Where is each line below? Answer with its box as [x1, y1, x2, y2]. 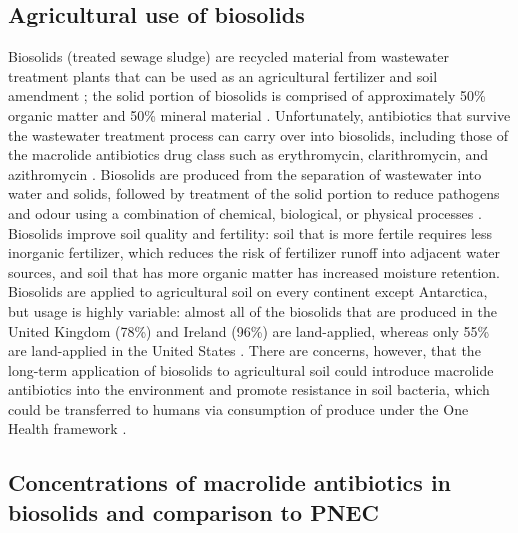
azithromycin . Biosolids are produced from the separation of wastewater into [8, 163, 482, 184]
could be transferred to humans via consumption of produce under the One [8, 398, 469, 419]
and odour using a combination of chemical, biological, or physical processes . [8, 202, 482, 223]
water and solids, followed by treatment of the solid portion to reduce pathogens [8, 183, 500, 204]
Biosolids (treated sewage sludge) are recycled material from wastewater [8, 46, 449, 67]
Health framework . [8, 418, 127, 439]
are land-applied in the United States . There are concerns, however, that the [8, 340, 481, 361]
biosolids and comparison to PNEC [8, 496, 379, 527]
